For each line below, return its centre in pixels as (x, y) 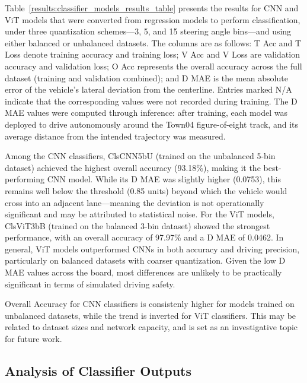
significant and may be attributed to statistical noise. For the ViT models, (140, 214)
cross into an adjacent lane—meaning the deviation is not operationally (135, 202)
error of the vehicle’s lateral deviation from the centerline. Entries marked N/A (148, 89)
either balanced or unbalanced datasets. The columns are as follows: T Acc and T (153, 42)
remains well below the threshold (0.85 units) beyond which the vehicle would (146, 190)
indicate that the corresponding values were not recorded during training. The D (151, 101)
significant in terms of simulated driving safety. (90, 284)
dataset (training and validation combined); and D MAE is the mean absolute (146, 77)
